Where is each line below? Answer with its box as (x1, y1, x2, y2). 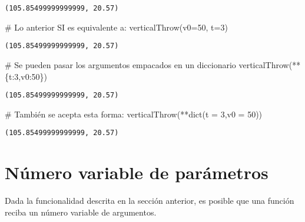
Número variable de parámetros (5, 160, 268, 184)
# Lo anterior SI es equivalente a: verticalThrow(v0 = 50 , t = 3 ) (5, 21, 228, 33)
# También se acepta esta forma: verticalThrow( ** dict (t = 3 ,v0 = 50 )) (5, 107, 263, 120)
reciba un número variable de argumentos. (5, 206, 157, 218)
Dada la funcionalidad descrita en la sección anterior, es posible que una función (5, 194, 294, 207)
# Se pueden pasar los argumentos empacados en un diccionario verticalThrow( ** (5, 58, 301, 70)
